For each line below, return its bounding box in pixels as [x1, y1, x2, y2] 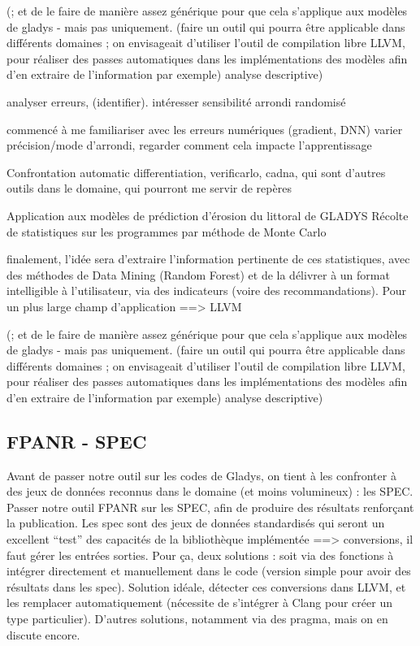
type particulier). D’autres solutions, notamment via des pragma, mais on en [6, 610, 388, 627]
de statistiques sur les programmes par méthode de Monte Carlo [6, 223, 327, 240]
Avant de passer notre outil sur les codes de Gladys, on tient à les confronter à [6, 466, 396, 483]
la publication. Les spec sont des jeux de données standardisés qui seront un [6, 514, 385, 531]
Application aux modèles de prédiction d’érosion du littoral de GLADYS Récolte [6, 206, 409, 223]
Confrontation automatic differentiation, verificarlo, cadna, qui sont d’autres [6, 163, 386, 180]
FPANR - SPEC [6, 428, 147, 453]
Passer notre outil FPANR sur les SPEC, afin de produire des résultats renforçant [6, 498, 414, 515]
